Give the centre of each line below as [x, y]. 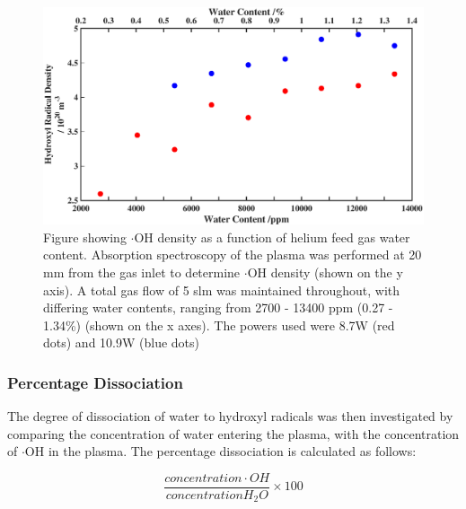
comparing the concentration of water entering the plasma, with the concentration [233, 433]
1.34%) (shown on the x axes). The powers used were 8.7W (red [219, 325]
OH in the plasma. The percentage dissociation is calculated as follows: [220, 451]
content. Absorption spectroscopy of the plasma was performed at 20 [233, 254]
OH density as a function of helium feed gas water [272, 237]
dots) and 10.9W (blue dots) [122, 342]
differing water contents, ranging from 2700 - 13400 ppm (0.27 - [218, 307]
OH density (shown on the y [325, 272]
